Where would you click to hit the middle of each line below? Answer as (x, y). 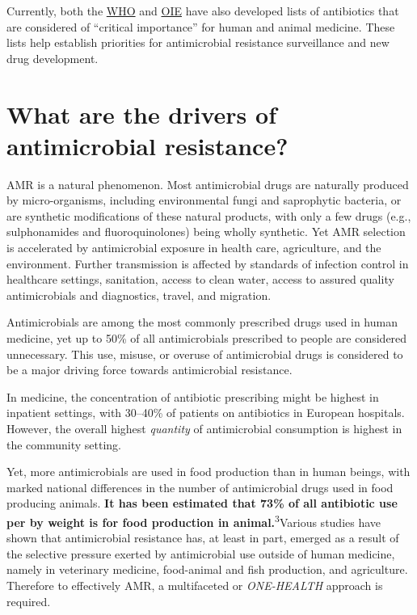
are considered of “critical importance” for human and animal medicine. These (201, 26)
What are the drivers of (141, 114)
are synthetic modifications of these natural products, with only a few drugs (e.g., (209, 215)
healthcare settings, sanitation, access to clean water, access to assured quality (200, 279)
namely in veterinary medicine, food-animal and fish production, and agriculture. (207, 569)
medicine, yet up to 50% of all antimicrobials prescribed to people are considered (207, 338)
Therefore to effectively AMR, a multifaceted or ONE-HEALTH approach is (195, 585)
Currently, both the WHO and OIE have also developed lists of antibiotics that (203, 11)
